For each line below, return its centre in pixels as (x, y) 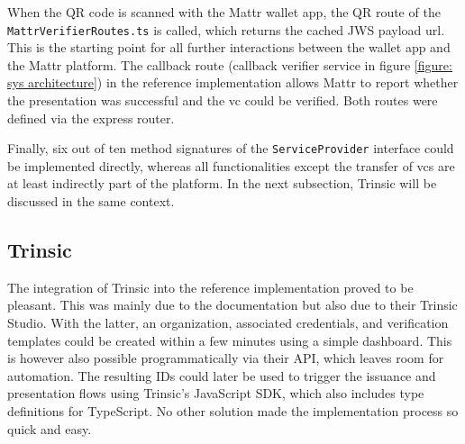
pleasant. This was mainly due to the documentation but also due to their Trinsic (232, 305)
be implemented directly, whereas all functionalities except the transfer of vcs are (231, 165)
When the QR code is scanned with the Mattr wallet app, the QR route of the (224, 12)
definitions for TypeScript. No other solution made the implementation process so (233, 411)
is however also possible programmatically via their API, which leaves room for (226, 358)
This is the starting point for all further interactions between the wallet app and (229, 47)
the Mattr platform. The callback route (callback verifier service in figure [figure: (230, 64)
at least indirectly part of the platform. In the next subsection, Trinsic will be (222, 183)
